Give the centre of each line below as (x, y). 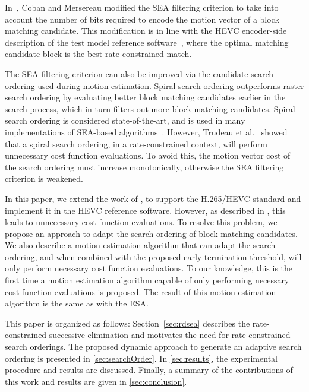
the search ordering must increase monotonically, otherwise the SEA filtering (144, 167)
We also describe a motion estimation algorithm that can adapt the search (140, 245)
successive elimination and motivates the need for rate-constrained (170, 335)
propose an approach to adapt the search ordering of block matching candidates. (151, 233)
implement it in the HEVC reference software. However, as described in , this (145, 210)
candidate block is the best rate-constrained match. (98, 54)
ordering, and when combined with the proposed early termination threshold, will (153, 256)
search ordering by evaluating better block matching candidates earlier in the (145, 97)
